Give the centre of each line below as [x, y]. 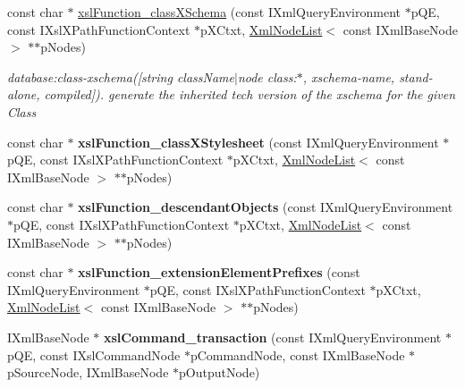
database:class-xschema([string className [121, 76]
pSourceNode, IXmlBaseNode [88, 372]
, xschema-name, [349, 76]
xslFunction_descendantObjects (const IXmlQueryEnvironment [266, 207]
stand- [416, 76]
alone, [24, 94]
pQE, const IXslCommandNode [94, 354]
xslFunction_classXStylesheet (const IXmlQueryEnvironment [258, 142]
